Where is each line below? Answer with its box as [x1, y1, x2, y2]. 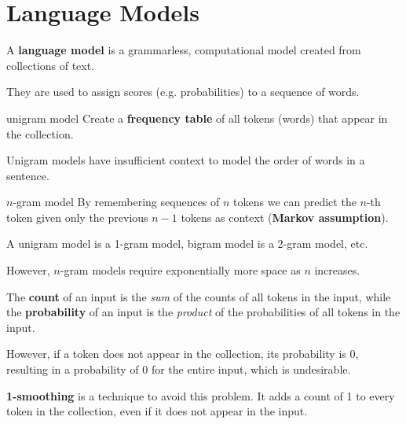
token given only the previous [6, 208, 148, 225]
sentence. [6, 167, 49, 183]
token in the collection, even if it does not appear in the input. [6, 403, 308, 419]
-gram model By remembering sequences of [13, 194, 220, 210]
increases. [314, 262, 360, 278]
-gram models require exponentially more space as [60, 262, 301, 278]
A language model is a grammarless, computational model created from [6, 42, 361, 58]
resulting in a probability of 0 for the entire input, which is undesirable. [6, 361, 351, 378]
